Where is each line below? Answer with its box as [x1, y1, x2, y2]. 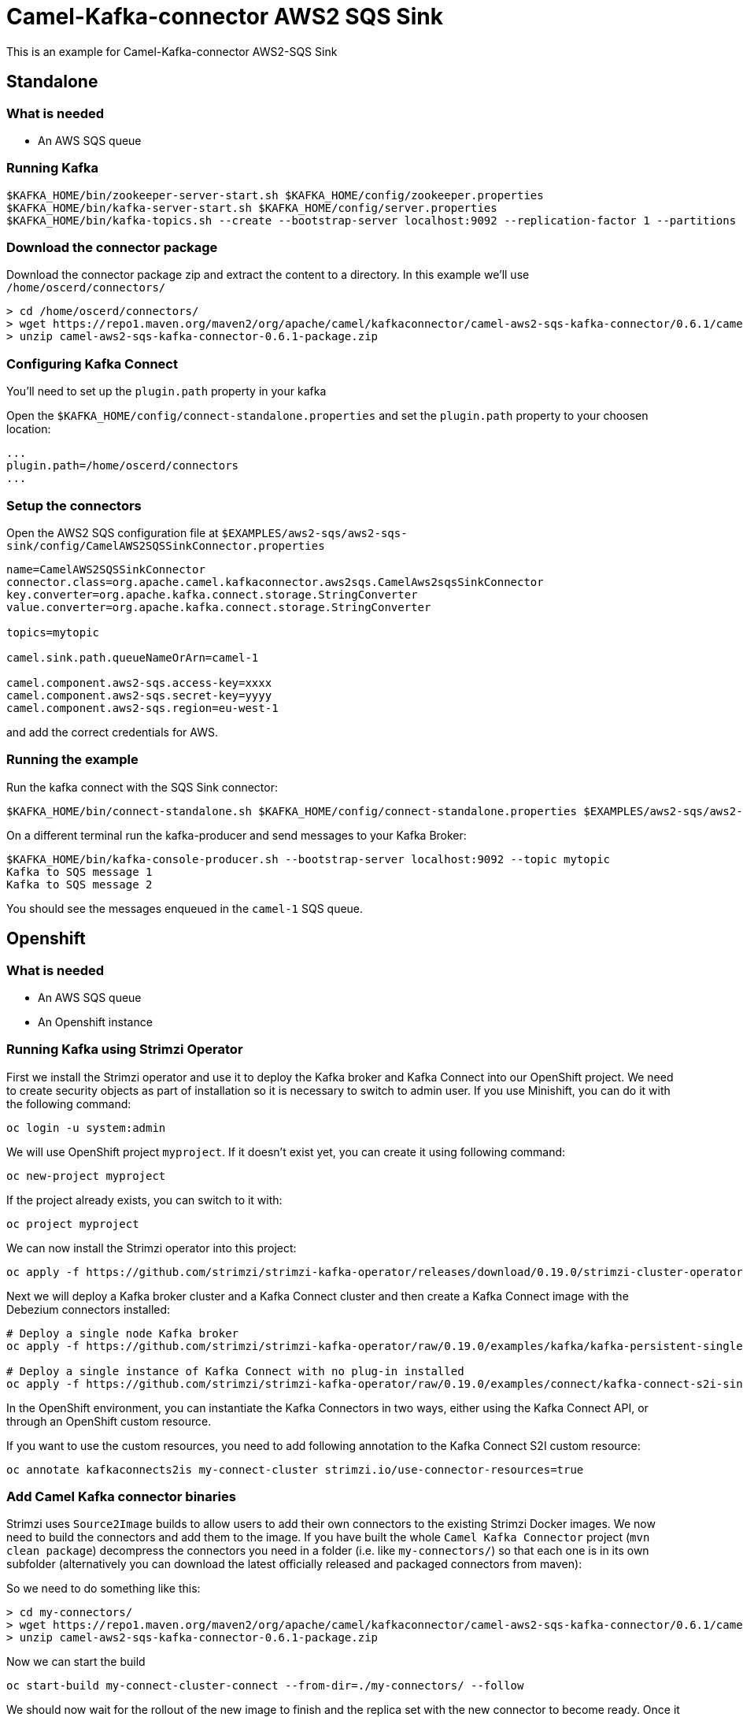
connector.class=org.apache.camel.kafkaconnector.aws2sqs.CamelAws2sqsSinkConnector [6, 575, 544, 588]
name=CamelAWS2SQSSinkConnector [6, 562, 205, 576]
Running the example [6, 751, 139, 768]
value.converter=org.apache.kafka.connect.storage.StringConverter [6, 600, 431, 614]
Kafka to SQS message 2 [6, 877, 153, 891]
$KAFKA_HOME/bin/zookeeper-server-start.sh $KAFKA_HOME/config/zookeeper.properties [6, 188, 544, 202]
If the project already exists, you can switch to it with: [6, 1192, 283, 1207]
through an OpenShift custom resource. [6, 1414, 212, 1428]
